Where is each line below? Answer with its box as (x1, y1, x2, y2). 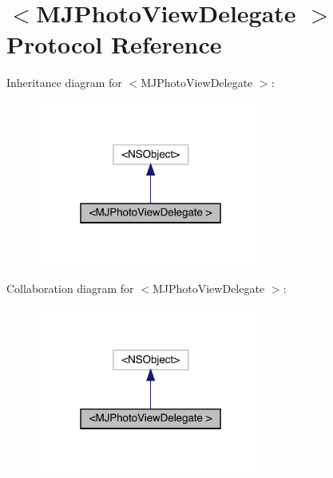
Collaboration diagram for (6, 279, 134, 296)
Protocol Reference (6, 28, 222, 61)
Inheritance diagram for (6, 74, 122, 91)
